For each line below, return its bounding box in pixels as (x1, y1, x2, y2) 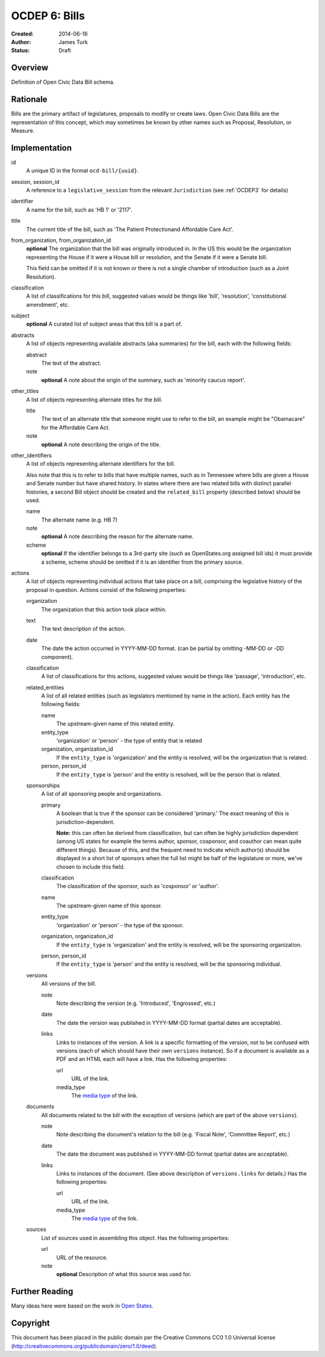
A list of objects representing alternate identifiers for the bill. (26, 460, 176, 467)
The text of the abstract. (41, 359, 102, 367)
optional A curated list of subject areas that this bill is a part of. (26, 320, 182, 328)
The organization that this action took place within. (41, 606, 167, 613)
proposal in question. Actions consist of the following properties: (26, 586, 187, 593)
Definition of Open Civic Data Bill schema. (11, 78, 115, 86)
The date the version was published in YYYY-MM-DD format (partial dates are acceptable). (56, 1019, 282, 1026)
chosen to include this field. (56, 863, 125, 871)
